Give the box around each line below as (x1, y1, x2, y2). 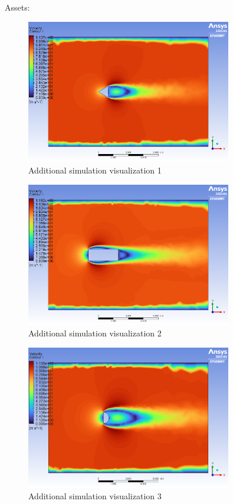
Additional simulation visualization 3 (28, 490, 162, 502)
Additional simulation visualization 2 (28, 327, 162, 339)
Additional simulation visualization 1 (28, 164, 162, 176)
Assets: (5, 1, 30, 13)
